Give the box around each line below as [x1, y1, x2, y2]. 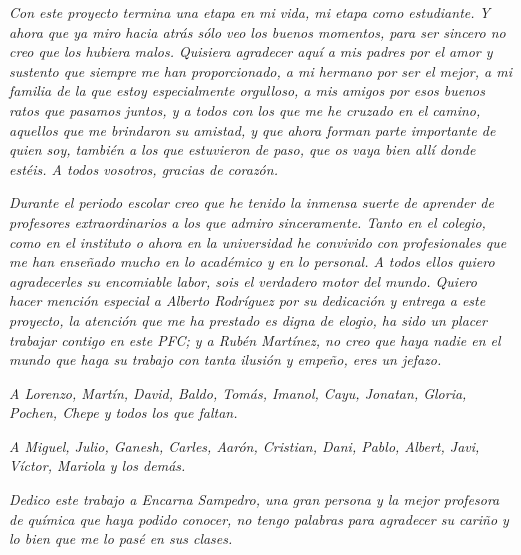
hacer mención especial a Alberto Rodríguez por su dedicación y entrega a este [9, 290, 486, 311]
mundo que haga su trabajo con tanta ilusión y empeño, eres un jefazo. [9, 349, 442, 370]
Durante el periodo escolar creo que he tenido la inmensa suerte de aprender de [9, 192, 494, 213]
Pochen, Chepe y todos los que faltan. [9, 402, 238, 423]
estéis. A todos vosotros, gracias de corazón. [9, 158, 278, 179]
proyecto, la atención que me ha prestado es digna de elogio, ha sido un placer [9, 309, 487, 330]
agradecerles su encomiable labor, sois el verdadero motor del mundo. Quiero [9, 270, 477, 291]
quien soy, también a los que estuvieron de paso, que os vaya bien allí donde [9, 139, 476, 160]
